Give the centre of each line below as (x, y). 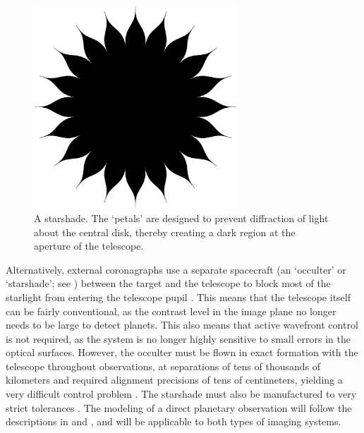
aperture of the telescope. (89, 246)
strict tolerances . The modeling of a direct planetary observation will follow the (179, 407)
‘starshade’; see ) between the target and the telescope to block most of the (168, 283)
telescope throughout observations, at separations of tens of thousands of (163, 366)
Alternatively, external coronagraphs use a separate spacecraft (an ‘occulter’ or (176, 269)
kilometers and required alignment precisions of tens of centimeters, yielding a (174, 380)
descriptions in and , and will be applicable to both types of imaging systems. (174, 421)
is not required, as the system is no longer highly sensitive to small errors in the (178, 338)
